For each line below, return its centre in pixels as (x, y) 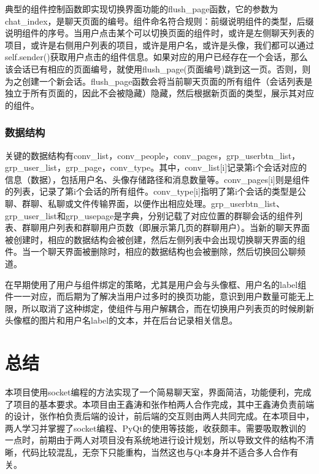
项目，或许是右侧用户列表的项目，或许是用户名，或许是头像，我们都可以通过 (159, 45)
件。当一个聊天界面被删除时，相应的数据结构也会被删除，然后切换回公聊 (151, 251)
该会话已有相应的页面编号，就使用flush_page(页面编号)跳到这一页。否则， (154, 68)
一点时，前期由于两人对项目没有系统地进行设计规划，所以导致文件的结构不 (155, 440)
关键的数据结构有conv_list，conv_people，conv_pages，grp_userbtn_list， (153, 155)
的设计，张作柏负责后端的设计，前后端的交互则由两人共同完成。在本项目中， (159, 416)
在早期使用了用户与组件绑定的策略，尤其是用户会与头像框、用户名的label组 (156, 284)
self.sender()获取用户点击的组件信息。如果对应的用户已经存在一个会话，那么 (156, 57)
